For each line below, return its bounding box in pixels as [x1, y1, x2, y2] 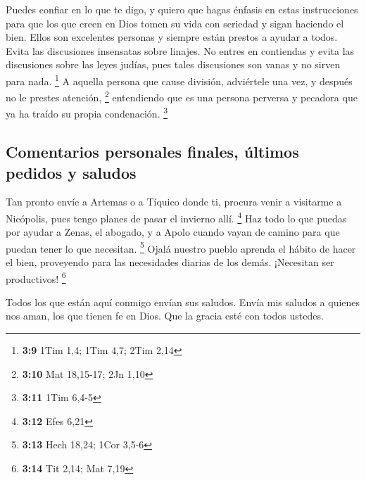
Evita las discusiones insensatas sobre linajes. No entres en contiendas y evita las [6, 43, 355, 58]
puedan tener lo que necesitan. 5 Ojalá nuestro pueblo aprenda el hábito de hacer [6, 239, 356, 255]
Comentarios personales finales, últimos [6, 141, 299, 163]
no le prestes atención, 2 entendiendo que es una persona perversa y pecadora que [6, 88, 358, 104]
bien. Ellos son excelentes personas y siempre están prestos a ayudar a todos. [6, 30, 338, 44]
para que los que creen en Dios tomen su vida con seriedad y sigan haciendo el [6, 15, 344, 30]
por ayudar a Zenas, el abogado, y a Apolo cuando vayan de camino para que [6, 225, 340, 239]
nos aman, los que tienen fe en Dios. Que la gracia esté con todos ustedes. [6, 308, 324, 323]
